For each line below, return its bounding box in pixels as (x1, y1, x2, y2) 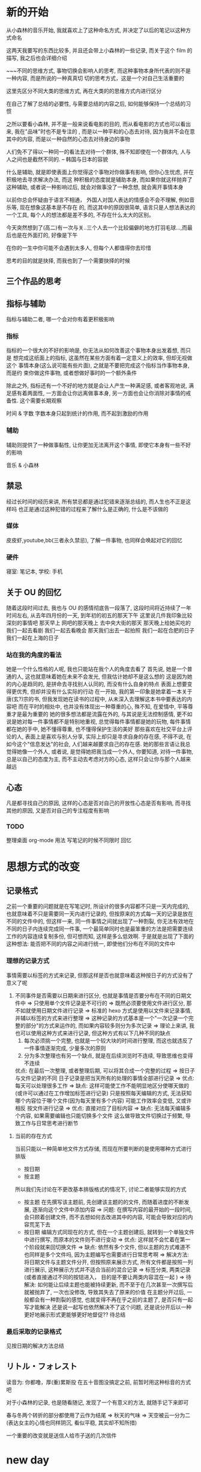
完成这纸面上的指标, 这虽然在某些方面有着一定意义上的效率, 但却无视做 (17, 354, 193, 362)
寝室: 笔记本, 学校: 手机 (6, 568, 63, 575)
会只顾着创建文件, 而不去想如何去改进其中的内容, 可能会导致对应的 (23, 1213, 188, 1220)
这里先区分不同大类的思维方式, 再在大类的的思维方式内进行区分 (6, 87, 162, 94)
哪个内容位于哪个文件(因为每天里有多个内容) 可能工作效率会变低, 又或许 (14, 1097, 192, 1104)
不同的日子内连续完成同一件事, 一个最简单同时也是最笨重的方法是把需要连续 (6, 925, 193, 933)
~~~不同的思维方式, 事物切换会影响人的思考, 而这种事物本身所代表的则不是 (6, 67, 191, 74)
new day (6, 1453, 50, 1467)
